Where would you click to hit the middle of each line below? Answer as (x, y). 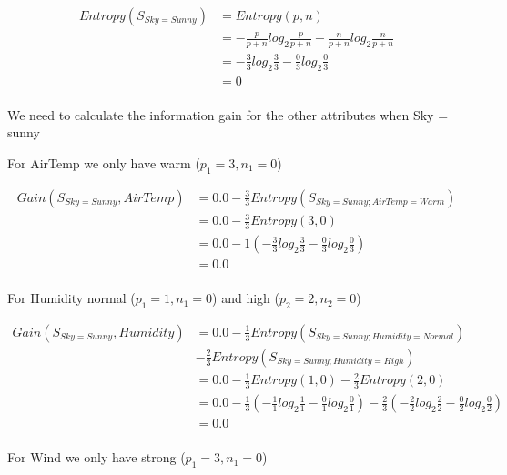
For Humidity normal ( (71, 298)
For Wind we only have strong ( (96, 457)
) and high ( (246, 298)
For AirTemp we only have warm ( (104, 162)
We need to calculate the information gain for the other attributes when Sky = (228, 114)
